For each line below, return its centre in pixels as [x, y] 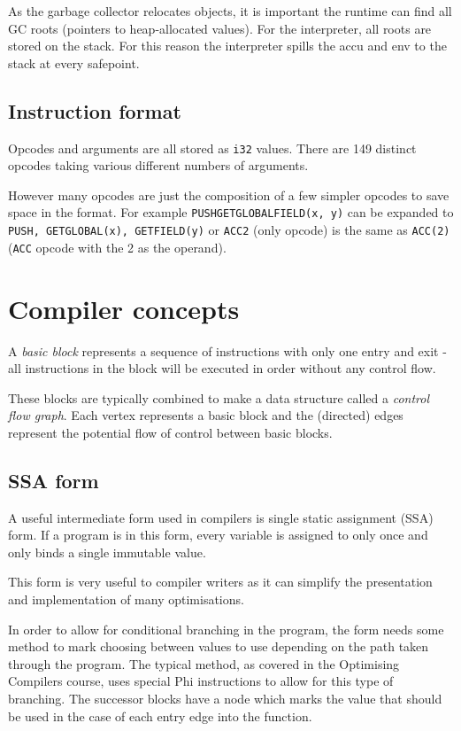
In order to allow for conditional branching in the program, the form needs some [226, 629]
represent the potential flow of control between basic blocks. [170, 432]
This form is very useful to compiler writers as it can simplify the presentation [220, 582]
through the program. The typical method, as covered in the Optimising [204, 663]
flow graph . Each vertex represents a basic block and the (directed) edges [206, 415]
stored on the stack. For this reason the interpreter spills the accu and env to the [227, 46]
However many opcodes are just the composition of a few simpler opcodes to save [229, 194]
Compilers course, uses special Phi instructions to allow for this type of [201, 681]
